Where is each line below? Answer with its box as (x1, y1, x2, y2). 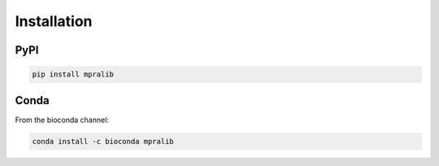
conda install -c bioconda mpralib (32, 137, 174, 146)
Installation (15, 12, 93, 30)
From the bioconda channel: (15, 115, 110, 124)
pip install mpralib (32, 70, 114, 79)
